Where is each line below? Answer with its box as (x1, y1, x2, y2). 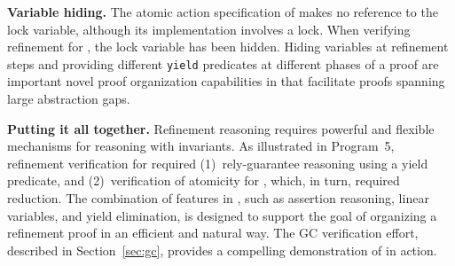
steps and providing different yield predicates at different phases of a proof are (7, 54, 439, 73)
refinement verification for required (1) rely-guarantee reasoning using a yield (7, 153, 428, 172)
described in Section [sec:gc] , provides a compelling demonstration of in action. (7, 240, 437, 259)
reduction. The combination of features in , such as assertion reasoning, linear (7, 189, 429, 207)
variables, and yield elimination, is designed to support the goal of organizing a (7, 206, 437, 224)
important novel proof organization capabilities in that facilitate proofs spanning (7, 72, 445, 90)
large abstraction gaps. (7, 90, 130, 108)
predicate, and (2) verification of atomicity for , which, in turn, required (7, 171, 400, 190)
